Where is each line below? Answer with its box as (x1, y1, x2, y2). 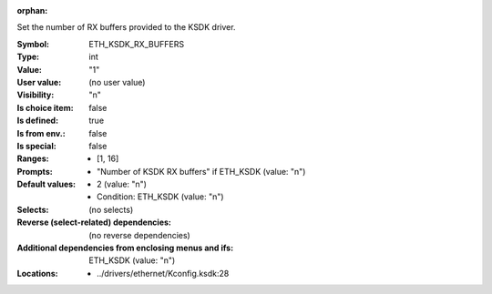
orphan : (16, 5, 48, 15)
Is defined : (16, 115, 59, 127)
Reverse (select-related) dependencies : (16, 217, 172, 228)
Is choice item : (16, 102, 74, 113)
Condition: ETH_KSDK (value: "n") (97, 191, 224, 202)
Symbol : (16, 38, 50, 49)
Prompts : (16, 166, 54, 177)
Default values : (16, 178, 77, 190)
